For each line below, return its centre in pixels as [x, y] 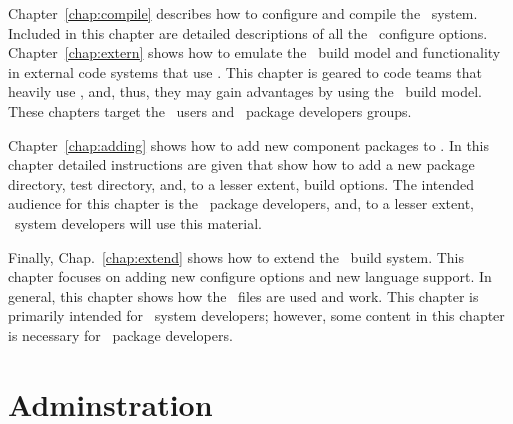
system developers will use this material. [138, 222]
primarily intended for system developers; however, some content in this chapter [256, 315]
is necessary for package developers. [120, 334]
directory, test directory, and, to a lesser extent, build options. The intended [241, 183]
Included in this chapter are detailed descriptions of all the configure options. [248, 32]
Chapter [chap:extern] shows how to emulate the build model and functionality [254, 52]
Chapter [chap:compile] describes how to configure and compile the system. [243, 13]
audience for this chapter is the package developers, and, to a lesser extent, [241, 203]
